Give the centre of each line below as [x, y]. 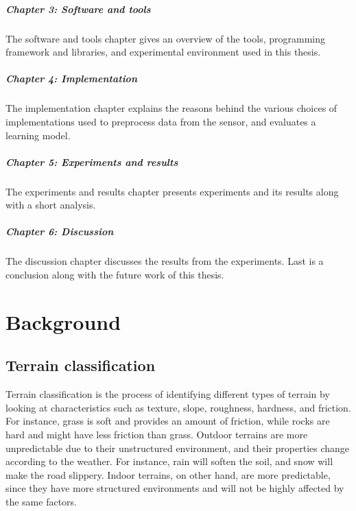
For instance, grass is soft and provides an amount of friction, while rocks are [168, 421]
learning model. [38, 135]
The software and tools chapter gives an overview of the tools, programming [165, 38]
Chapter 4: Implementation [71, 79]
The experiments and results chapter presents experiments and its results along [172, 191]
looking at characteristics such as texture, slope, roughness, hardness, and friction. [178, 407]
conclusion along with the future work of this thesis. [115, 274]
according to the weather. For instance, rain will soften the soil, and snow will [169, 461]
